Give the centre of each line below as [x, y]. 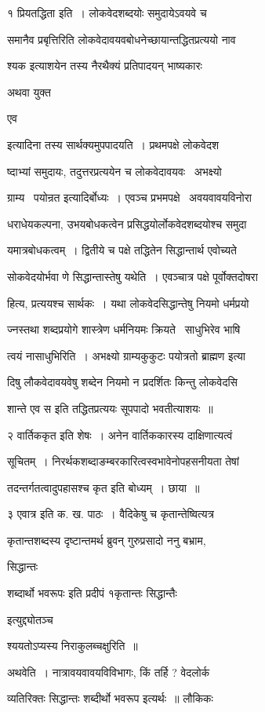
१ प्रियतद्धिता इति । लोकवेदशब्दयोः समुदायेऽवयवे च [107, 13]
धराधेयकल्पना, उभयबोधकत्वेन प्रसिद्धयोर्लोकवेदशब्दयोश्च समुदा [127, 223]
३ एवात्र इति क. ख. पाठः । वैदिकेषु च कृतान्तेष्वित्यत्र [111, 514]
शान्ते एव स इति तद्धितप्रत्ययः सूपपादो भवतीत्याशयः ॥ [110, 408]
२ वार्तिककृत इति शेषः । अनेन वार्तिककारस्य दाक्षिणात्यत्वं [120, 435]
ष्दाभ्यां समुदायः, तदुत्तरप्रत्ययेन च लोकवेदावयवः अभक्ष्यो [114, 171]
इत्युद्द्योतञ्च [30, 619]
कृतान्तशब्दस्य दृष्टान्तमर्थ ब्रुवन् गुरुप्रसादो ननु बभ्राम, [107, 540]
